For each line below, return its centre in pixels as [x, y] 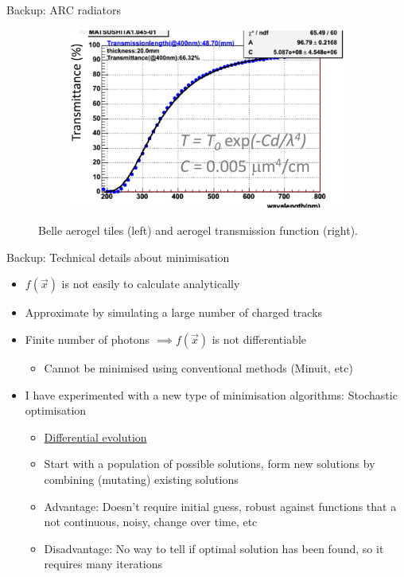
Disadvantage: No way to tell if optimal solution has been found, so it [214, 548]
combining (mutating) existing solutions [141, 480]
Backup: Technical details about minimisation [118, 257]
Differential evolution [95, 437]
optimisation [56, 410]
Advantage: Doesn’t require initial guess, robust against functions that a [220, 506]
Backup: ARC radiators [64, 10]
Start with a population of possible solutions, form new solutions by [210, 464]
